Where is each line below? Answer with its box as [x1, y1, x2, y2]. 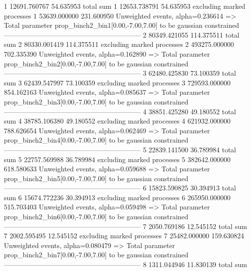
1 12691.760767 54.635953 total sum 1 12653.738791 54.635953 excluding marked [4, 1, 246, 11]
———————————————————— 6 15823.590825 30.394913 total [4, 183, 236, 193]
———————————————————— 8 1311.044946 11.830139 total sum [4, 259, 247, 270]
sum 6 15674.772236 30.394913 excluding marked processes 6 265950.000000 [4, 192, 230, 202]
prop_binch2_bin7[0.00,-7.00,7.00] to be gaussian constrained [4, 250, 188, 260]
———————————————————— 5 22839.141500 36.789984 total [4, 144, 236, 154]
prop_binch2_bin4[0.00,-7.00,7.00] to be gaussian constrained [4, 135, 188, 145]
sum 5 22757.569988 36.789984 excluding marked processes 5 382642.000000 [4, 154, 230, 164]
